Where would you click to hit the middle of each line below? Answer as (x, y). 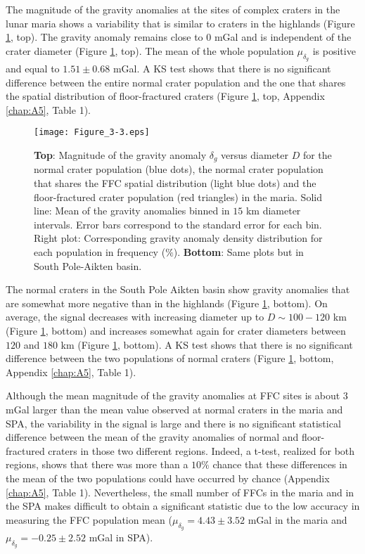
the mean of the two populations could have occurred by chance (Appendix (168, 478)
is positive (334, 50)
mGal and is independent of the (283, 37)
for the (317, 155)
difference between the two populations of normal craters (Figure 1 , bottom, (170, 358)
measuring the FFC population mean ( (89, 519)
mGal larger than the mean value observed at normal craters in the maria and (174, 409)
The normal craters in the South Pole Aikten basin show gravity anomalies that (178, 289)
